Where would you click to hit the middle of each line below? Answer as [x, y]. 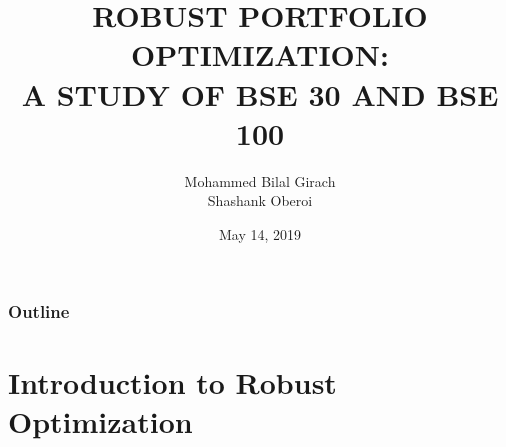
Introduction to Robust [172, 381]
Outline [39, 311]
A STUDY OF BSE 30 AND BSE [260, 93]
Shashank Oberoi [260, 200]
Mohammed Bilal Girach [260, 180]
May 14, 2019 [260, 233]
